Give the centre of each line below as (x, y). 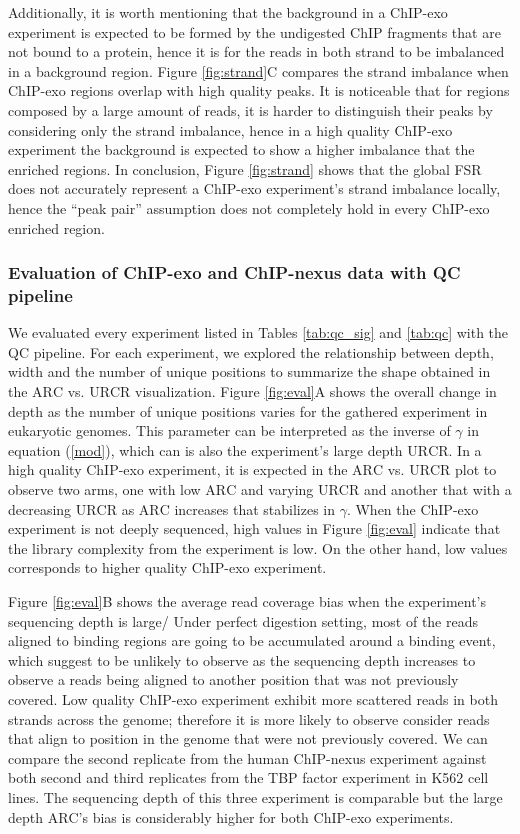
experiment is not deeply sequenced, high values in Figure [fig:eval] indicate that (254, 528)
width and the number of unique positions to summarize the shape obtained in (249, 371)
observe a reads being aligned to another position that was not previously (233, 679)
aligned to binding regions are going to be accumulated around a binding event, (252, 640)
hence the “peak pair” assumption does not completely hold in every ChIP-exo (249, 207)
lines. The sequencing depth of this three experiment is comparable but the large (255, 796)
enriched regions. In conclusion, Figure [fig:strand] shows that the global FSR (245, 168)
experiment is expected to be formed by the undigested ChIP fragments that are (254, 31)
